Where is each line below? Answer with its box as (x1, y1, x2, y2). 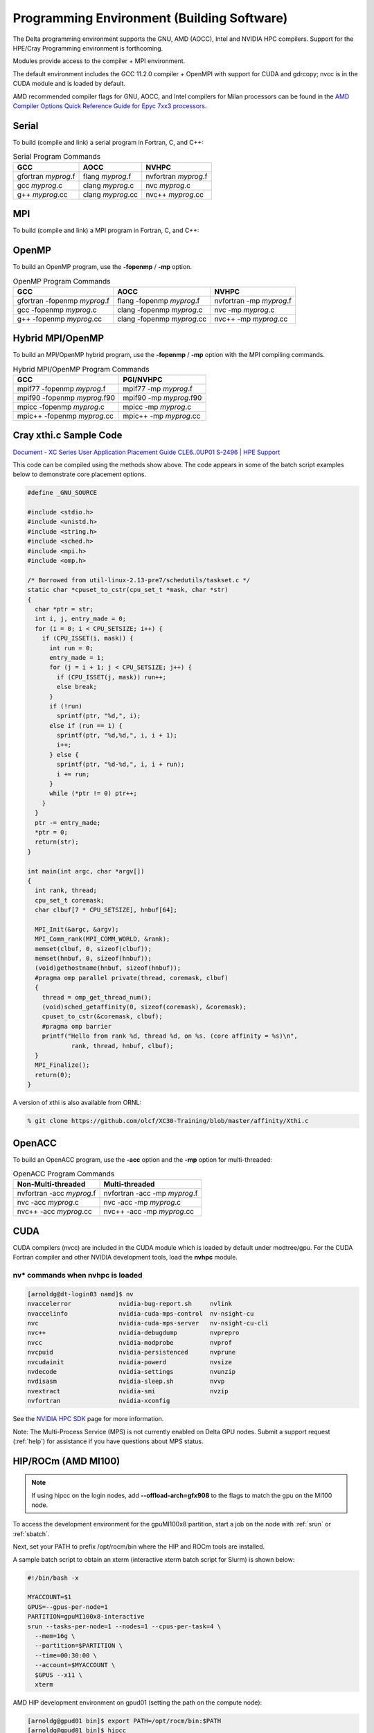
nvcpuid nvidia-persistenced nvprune (27, 1348, 236, 1357)
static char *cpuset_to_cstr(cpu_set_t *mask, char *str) (27, 586, 229, 594)
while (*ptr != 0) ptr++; (49, 790, 138, 797)
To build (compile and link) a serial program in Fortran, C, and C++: (12, 138, 204, 146)
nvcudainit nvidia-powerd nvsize (27, 1358, 232, 1366)
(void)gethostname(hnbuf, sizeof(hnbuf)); (35, 964, 181, 972)
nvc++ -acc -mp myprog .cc (103, 1207, 194, 1217)
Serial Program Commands (12, 152, 100, 162)
